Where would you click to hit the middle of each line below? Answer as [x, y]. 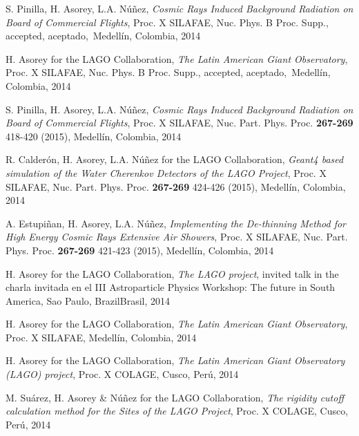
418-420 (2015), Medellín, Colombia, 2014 [94, 136]
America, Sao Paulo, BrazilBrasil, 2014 [88, 300]
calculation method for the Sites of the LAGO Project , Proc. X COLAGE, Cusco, [177, 411]
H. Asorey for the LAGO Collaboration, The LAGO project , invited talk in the [172, 273]
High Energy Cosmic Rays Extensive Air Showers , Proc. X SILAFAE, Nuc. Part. [177, 237]
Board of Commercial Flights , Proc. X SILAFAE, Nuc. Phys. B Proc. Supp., [167, 22]
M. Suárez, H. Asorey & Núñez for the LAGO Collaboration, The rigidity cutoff [175, 397]
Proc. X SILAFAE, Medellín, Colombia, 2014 [101, 337]
